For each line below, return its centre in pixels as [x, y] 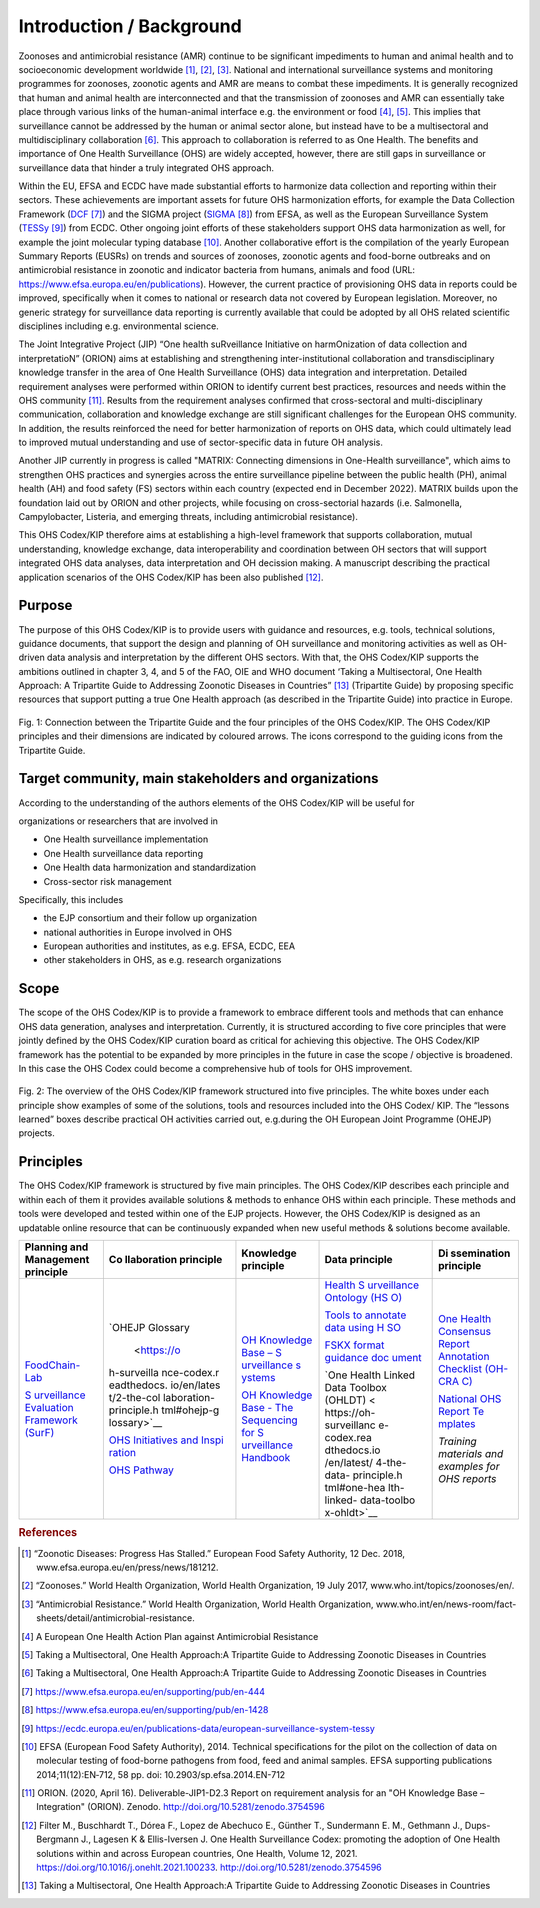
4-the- [391, 1462]
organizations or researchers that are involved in [118, 821]
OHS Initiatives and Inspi [166, 1440]
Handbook [266, 1457]
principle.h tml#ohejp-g [164, 1410]
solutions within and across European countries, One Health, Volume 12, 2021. [197, 1853]
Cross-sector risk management [107, 881]
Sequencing [270, 1420]
